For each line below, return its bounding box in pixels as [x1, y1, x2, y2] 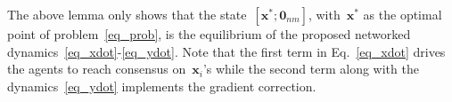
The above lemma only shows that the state [7, 5, 247, 23]
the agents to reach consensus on [7, 59, 186, 78]
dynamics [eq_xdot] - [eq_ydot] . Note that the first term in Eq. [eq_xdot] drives [7, 42, 446, 60]
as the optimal [363, 5, 442, 23]
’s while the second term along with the [202, 59, 419, 78]
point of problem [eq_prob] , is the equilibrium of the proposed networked [7, 25, 411, 43]
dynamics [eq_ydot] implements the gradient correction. [7, 76, 316, 95]
